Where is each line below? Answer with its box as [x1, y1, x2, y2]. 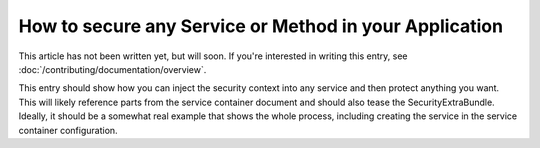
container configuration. [18, 124, 119, 136]
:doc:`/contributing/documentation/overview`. [18, 63, 207, 75]
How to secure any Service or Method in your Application [18, 15, 504, 37]
